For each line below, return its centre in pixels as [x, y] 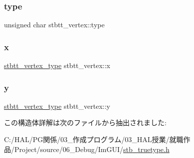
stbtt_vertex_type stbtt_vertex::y [57, 106]
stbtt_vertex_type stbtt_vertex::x [57, 65]
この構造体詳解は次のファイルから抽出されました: [85, 122]
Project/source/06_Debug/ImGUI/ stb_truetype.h [92, 149]
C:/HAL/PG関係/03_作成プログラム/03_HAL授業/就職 [94, 139]
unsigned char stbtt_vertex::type [54, 25]
